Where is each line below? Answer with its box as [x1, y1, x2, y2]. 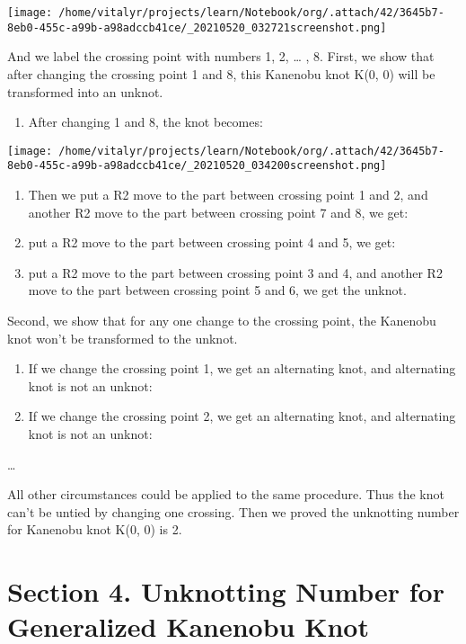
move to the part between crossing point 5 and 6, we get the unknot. [28, 281, 407, 300]
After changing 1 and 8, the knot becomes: [28, 112, 263, 131]
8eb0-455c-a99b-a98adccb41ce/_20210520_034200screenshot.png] [7, 159, 387, 173]
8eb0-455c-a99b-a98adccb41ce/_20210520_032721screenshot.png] [7, 21, 387, 34]
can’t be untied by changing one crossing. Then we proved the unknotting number [7, 502, 460, 521]
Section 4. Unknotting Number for [7, 573, 444, 610]
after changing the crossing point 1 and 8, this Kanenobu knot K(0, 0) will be [7, 64, 435, 83]
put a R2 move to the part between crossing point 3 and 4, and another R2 [28, 263, 443, 282]
